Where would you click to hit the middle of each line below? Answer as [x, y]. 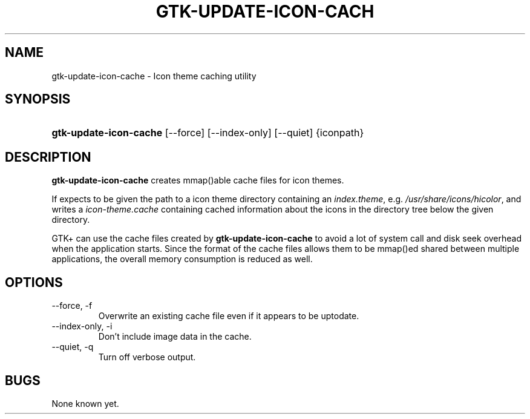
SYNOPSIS [38, 99]
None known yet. [85, 403]
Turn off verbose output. [147, 357]
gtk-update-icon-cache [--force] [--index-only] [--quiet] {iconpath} [208, 133]
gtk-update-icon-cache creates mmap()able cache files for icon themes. [198, 180]
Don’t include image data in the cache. [175, 337]
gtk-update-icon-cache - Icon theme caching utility [154, 76]
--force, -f [72, 306]
